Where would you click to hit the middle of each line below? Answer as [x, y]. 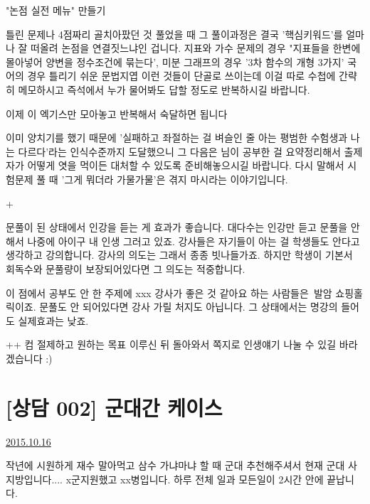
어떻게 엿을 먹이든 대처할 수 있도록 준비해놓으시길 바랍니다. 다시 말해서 [186, 165]
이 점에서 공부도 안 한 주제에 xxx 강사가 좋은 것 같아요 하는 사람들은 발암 [169, 293]
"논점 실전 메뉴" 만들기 [56, 10]
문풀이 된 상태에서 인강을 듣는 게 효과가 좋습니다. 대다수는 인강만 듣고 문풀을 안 [183, 227]
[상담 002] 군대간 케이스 [114, 407]
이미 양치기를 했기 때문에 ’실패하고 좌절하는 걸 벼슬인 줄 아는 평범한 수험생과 [177, 138]
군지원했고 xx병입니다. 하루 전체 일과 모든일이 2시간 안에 [197, 479]
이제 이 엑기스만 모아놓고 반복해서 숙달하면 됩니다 [117, 113]
